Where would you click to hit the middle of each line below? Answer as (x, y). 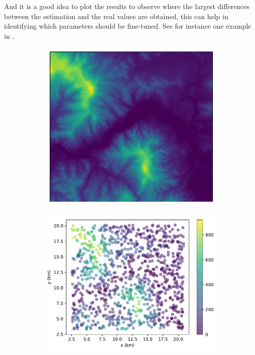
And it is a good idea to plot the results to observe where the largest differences (127, 6)
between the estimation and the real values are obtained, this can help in (116, 16)
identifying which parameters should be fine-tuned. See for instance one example (128, 26)
